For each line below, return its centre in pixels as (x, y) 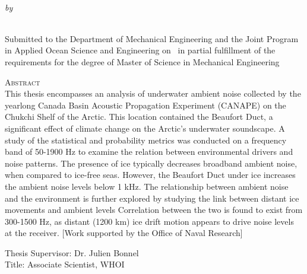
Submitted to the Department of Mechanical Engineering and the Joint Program (152, 38)
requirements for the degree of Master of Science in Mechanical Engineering (142, 61)
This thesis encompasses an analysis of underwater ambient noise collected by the (153, 93)
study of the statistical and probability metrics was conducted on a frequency (146, 140)
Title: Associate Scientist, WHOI (65, 264)
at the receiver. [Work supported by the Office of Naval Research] (124, 233)
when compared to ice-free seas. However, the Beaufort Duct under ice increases (150, 175)
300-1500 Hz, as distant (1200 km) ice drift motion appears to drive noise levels (149, 221)
